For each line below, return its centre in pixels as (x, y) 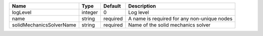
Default (112, 6)
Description (142, 6)
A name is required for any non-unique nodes (180, 18)
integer (90, 12)
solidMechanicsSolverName (44, 25)
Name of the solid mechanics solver (169, 25)
